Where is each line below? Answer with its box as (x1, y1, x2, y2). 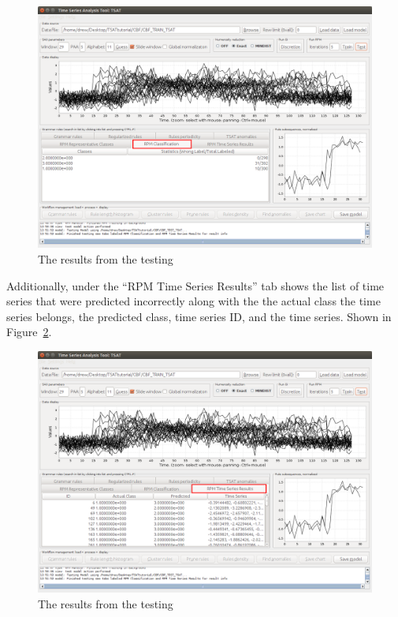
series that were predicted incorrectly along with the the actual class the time (6, 293, 381, 309)
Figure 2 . (6, 323, 52, 340)
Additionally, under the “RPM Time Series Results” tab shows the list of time (6, 277, 385, 294)
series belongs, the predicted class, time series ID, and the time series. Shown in (6, 308, 392, 324)
